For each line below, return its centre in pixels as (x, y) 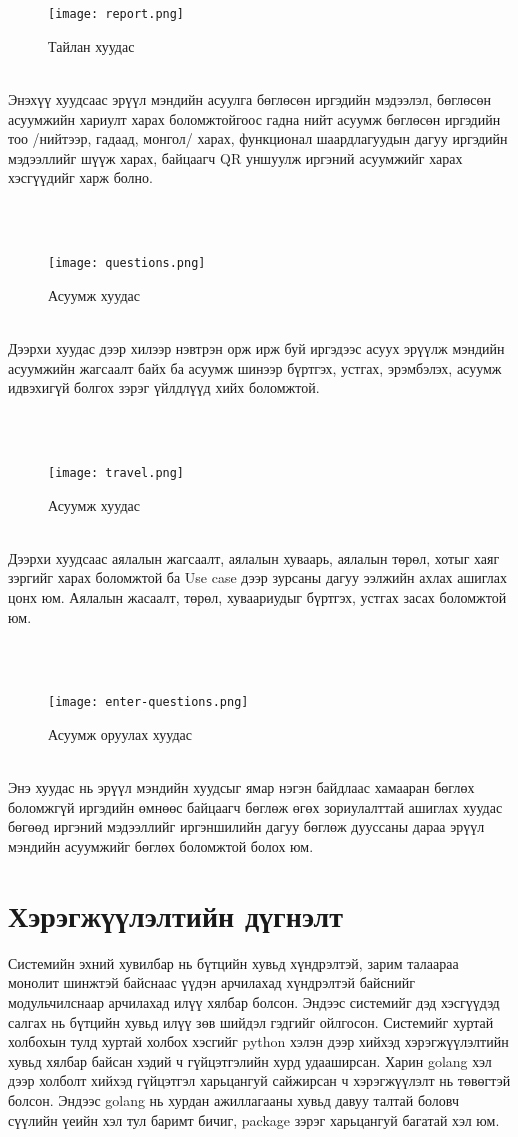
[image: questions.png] (127, 263)
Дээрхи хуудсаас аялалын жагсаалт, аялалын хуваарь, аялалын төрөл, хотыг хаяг (254, 557)
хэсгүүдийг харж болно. (80, 177)
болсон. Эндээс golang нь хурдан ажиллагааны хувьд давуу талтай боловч (233, 1099)
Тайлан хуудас (91, 45)
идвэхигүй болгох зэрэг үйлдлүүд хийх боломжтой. (164, 387)
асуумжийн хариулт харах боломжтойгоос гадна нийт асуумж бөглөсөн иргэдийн (254, 118)
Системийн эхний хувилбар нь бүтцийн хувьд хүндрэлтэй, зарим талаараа (233, 962)
